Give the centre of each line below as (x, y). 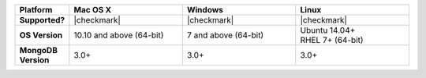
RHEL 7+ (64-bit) (332, 40)
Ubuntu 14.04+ (328, 30)
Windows (205, 10)
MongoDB (39, 50)
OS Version (41, 35)
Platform (36, 10)
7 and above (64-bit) (225, 35)
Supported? (42, 20)
